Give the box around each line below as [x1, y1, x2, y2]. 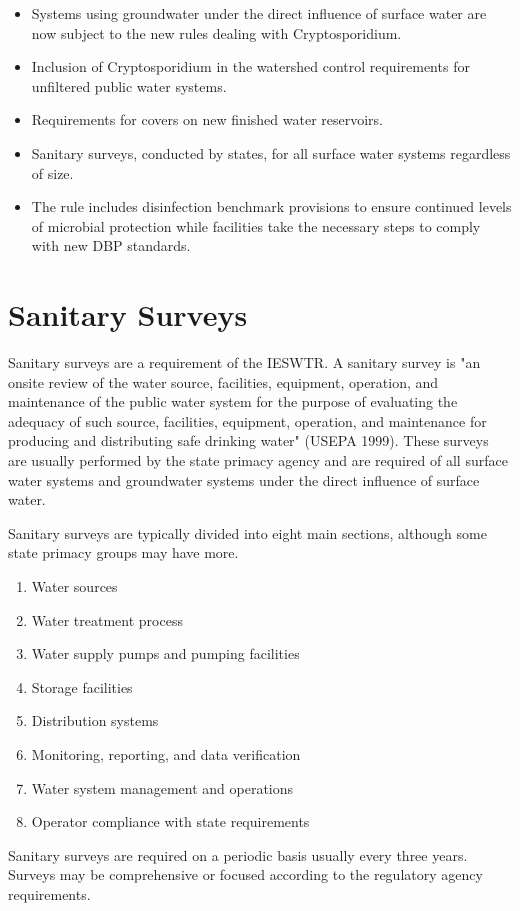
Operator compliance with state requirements [31, 811, 310, 832]
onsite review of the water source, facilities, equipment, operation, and [8, 371, 439, 392]
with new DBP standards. [31, 235, 191, 256]
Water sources [31, 576, 118, 596]
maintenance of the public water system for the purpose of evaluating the [8, 391, 458, 412]
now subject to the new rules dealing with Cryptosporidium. [31, 22, 402, 43]
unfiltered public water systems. [31, 75, 227, 96]
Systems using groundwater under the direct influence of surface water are [31, 3, 487, 23]
